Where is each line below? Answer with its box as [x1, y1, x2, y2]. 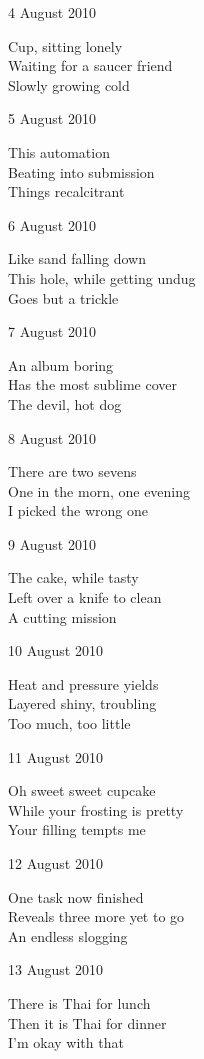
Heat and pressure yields [8, 673, 159, 694]
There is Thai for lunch [8, 992, 151, 1013]
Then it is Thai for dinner [8, 1012, 167, 1033]
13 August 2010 [8, 959, 103, 980]
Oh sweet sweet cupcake [8, 780, 156, 801]
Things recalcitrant [8, 181, 125, 202]
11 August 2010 [8, 746, 103, 767]
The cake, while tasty [8, 567, 139, 588]
